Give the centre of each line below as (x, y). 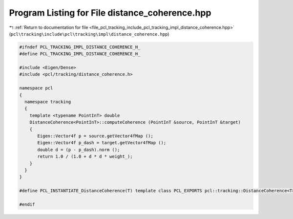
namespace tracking (48, 102)
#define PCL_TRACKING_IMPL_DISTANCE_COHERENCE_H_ (80, 54)
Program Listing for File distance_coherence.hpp (110, 13)
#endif (27, 204)
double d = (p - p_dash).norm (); (79, 150)
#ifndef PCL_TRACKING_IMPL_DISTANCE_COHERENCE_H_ (80, 47)
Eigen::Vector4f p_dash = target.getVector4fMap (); (102, 143)
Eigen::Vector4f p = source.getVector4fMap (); (95, 136)
